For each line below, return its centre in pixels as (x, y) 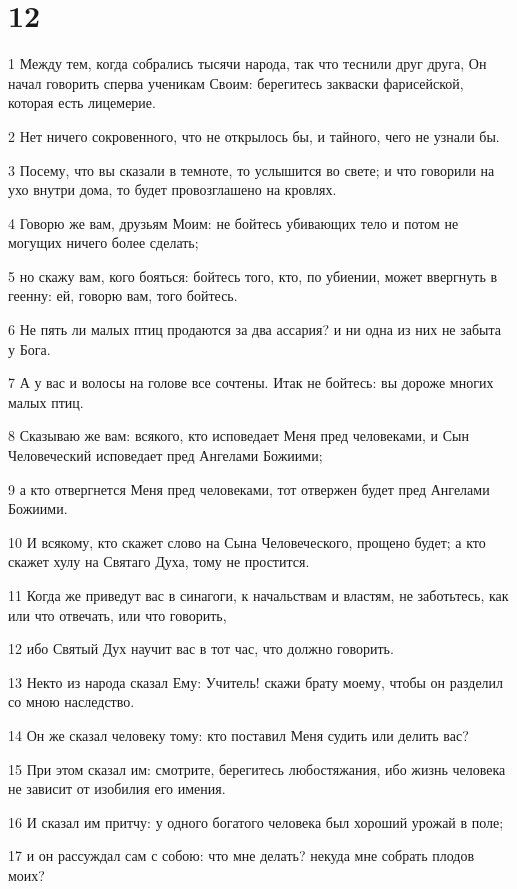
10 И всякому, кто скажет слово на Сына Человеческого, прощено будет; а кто (247, 541)
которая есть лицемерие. (82, 102)
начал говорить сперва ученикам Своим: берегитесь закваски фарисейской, (236, 82)
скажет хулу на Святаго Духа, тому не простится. (159, 561)
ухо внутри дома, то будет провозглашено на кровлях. (172, 189)
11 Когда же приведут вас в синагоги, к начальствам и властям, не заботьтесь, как (258, 595)
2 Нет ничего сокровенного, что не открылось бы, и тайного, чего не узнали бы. (254, 135)
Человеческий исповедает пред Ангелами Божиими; (165, 455)
